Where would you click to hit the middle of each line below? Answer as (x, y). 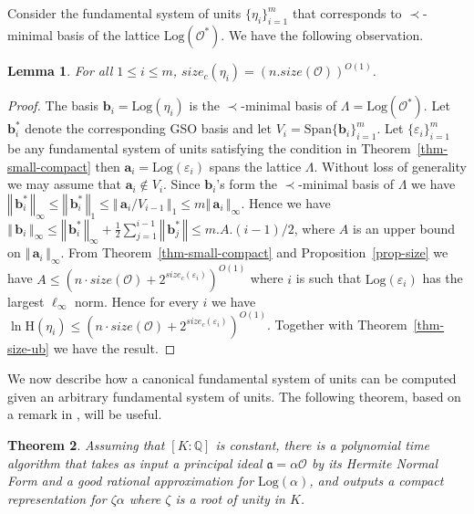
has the (443, 278)
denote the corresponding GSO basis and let (149, 128)
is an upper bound (404, 228)
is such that (329, 278)
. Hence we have (286, 202)
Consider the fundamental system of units (124, 13)
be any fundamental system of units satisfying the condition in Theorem (209, 148)
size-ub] (28, 347)
